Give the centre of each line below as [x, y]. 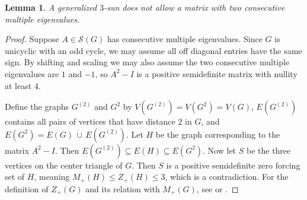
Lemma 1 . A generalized [51, 7]
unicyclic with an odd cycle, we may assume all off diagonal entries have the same [153, 50]
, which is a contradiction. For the [227, 177]
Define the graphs [37, 107]
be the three [268, 150]
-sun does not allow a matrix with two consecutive [194, 7]
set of [15, 177]
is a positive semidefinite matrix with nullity [217, 73]
